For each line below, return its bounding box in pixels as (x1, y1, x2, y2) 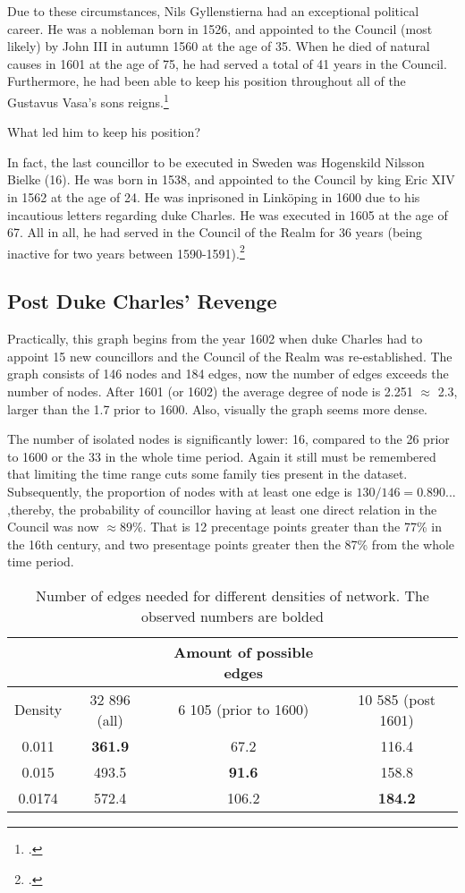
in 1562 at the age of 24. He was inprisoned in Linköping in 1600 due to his (7, 188, 420, 206)
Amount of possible (173, 641, 314, 662)
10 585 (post (358, 688, 436, 710)
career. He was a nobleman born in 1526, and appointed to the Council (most (7, 19, 433, 38)
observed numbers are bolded (141, 605, 324, 626)
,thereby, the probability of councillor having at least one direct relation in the (7, 499, 437, 518)
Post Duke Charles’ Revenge (7, 287, 277, 315)
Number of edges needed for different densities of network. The (36, 584, 429, 606)
